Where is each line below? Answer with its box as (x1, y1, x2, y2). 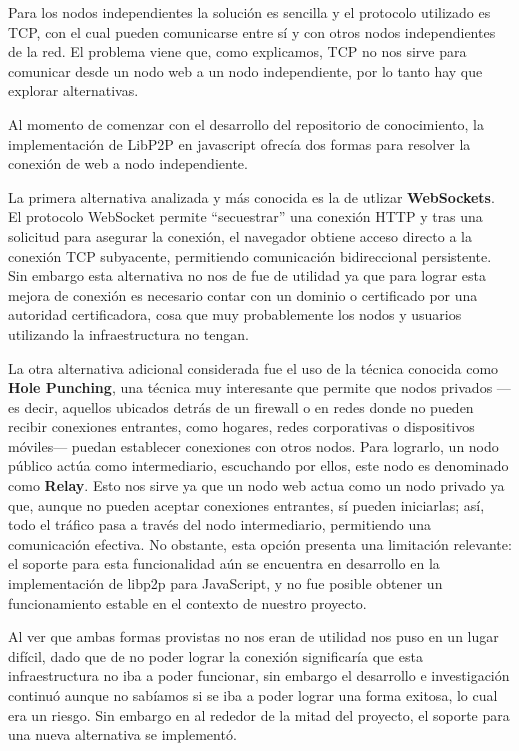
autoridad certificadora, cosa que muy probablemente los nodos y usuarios (8, 304, 462, 325)
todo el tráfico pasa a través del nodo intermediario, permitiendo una (8, 514, 432, 535)
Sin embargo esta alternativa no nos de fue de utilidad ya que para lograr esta (8, 265, 486, 286)
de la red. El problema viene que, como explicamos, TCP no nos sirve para (8, 41, 467, 62)
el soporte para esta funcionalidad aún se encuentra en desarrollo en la (8, 553, 440, 574)
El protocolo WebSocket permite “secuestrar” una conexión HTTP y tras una (8, 206, 483, 227)
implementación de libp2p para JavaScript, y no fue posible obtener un (8, 573, 443, 594)
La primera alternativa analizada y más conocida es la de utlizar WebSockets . (8, 186, 495, 207)
